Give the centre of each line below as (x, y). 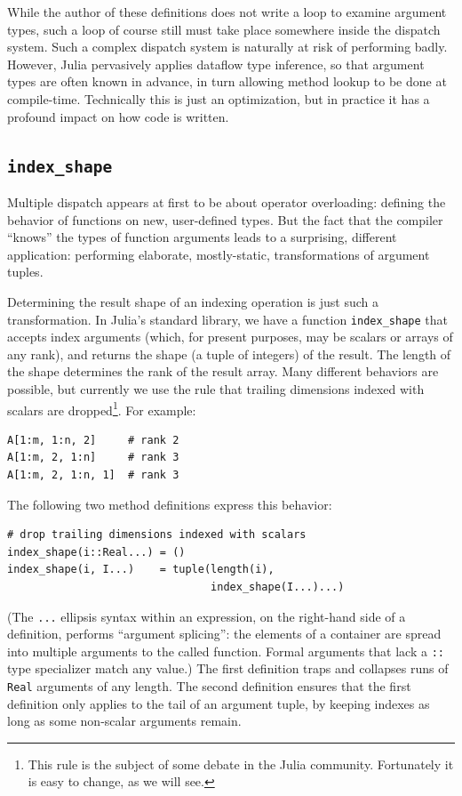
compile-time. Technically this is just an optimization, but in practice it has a (219, 98)
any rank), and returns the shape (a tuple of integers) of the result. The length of (229, 354)
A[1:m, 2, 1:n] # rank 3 (93, 458)
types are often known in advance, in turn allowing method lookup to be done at (227, 81)
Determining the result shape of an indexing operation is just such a (193, 301)
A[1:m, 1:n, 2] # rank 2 (93, 440)
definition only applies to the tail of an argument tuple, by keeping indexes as (219, 703)
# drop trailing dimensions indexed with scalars (157, 535)
